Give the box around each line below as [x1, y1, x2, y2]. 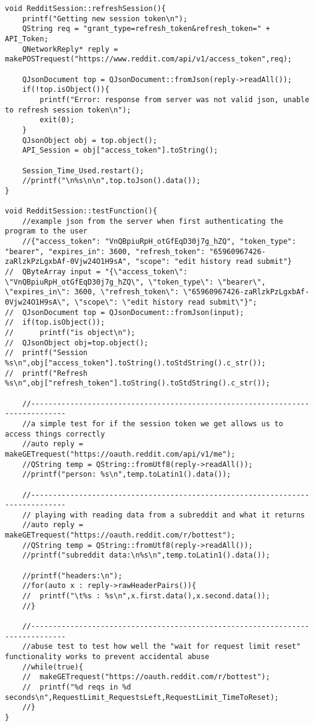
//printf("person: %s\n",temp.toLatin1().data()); [22, 470, 231, 479]
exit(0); [39, 116, 75, 125]
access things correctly [5, 429, 105, 438]
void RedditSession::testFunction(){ [5, 207, 157, 216]
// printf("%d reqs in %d [22, 682, 131, 691]
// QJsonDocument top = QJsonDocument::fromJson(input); [5, 308, 244, 317]
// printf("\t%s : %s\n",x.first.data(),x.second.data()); [22, 592, 270, 601]
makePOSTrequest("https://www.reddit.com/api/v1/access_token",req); [5, 55, 292, 64]
